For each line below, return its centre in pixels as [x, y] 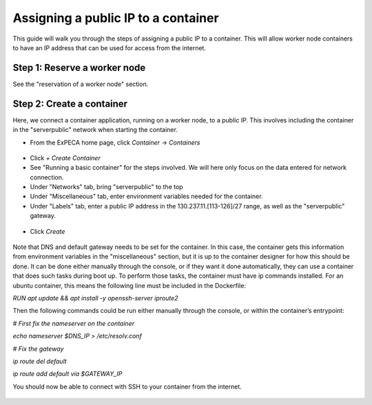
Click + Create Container [65, 157]
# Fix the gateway [38, 349]
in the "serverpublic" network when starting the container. [95, 130]
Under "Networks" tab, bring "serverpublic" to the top [106, 187]
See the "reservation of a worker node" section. [81, 84]
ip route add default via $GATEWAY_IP [68, 374]
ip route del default [40, 361]
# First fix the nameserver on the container [73, 323]
